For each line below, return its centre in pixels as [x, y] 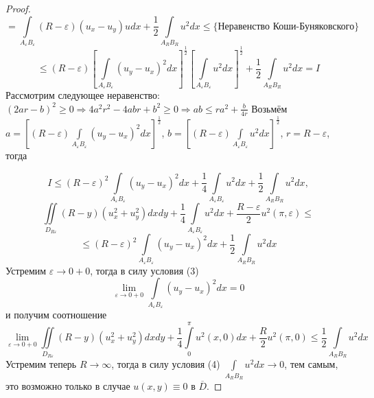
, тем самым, [311, 364]
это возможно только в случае [68, 385]
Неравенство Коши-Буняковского [286, 26]
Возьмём [269, 108]
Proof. [18, 8]
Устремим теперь [41, 364]
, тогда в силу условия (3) [144, 270]
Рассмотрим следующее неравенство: [83, 95]
